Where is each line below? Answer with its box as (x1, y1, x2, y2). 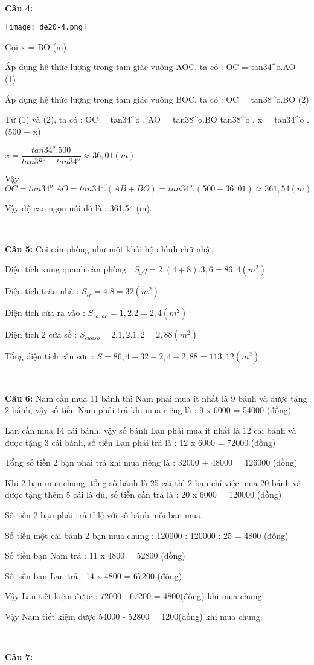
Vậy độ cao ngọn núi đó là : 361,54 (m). (5, 202, 152, 214)
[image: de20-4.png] (5, 23, 88, 32)
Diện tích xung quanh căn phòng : (5, 263, 132, 275)
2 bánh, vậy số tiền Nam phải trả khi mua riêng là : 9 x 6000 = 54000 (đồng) (5, 403, 292, 416)
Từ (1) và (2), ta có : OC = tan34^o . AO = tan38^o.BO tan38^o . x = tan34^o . (5, 113, 309, 126)
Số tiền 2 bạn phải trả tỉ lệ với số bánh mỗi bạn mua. (5, 508, 203, 521)
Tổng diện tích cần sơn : (5, 350, 94, 362)
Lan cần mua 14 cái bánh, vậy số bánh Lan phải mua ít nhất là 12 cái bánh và (5, 423, 296, 436)
